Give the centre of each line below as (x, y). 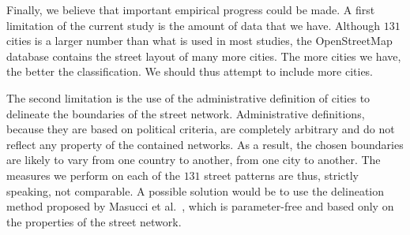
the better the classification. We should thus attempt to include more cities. (190, 71)
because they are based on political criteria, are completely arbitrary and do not (201, 129)
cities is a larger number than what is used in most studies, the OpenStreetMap (199, 41)
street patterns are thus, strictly (281, 175)
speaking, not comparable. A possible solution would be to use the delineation (196, 190)
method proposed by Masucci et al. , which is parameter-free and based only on (200, 206)
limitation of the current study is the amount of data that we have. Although (194, 25)
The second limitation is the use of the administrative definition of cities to (188, 97)
